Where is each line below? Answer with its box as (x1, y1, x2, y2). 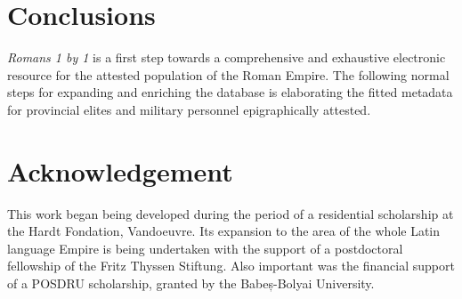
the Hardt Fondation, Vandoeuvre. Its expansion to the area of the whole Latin (7, 222, 441, 240)
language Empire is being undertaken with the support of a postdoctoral (7, 238, 403, 257)
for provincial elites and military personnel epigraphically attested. (7, 100, 371, 118)
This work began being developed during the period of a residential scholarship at (7, 204, 454, 222)
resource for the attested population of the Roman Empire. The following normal (7, 65, 450, 84)
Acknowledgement (7, 152, 233, 189)
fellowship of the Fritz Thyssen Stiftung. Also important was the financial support (7, 256, 455, 275)
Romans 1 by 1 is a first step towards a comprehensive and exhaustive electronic (7, 48, 446, 67)
